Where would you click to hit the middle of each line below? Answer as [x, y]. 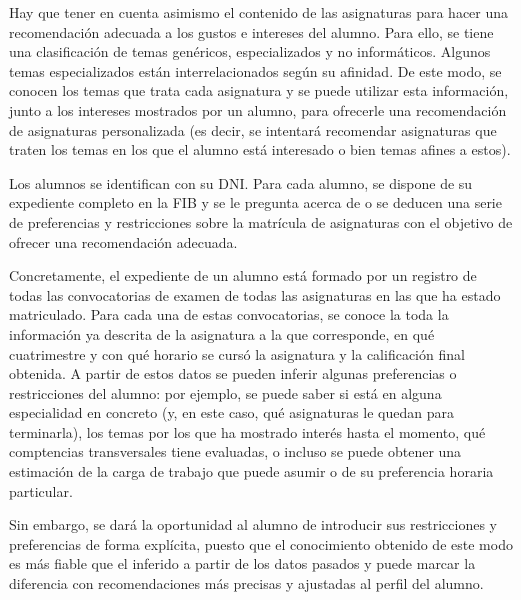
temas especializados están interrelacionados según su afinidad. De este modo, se [255, 70]
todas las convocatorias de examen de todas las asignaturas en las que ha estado [255, 294]
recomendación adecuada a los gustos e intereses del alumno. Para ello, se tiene [251, 31]
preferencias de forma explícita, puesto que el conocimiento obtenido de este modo [261, 543]
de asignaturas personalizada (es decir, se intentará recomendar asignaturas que [253, 129]
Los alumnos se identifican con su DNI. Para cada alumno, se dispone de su [241, 182]
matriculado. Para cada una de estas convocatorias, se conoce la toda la [229, 314]
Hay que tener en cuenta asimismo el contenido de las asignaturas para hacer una [259, 12]
